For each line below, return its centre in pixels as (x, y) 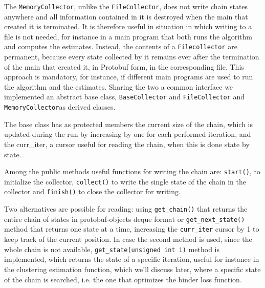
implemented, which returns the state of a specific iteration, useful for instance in (132, 259)
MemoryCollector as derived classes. (60, 107)
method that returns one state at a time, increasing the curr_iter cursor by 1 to (132, 229)
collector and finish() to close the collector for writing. (92, 191)
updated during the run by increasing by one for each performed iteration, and (128, 134)
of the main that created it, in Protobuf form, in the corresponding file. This (124, 66)
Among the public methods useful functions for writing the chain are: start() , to (132, 171)
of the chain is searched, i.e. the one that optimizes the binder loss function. (123, 279)
